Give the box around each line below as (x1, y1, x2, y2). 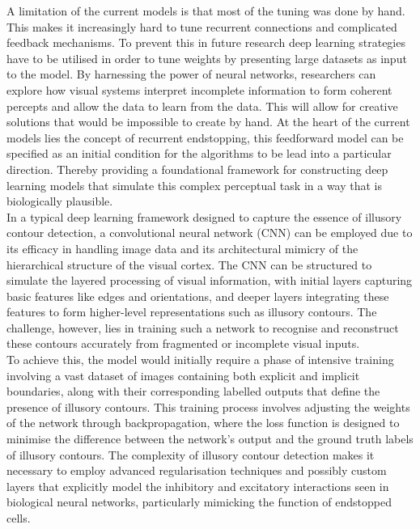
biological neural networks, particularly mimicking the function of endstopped (6, 493, 392, 510)
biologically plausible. (6, 193, 113, 209)
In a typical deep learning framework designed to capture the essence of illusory (6, 208, 402, 225)
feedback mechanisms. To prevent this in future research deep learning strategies (6, 34, 405, 51)
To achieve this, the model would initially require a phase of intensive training (6, 351, 394, 368)
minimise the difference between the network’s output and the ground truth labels (6, 430, 414, 447)
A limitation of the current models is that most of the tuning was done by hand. (6, 2, 405, 19)
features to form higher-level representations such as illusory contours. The (6, 303, 377, 320)
